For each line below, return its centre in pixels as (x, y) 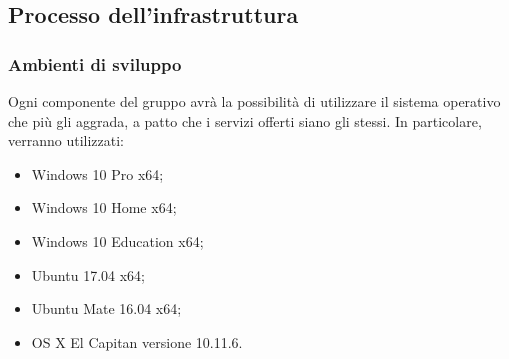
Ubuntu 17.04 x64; (88, 274)
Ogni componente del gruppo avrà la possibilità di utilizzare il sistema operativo (254, 101)
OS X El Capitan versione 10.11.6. (137, 341)
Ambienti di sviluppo (95, 63)
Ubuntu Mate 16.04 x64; (106, 308)
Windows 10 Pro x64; (97, 173)
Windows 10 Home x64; (104, 207)
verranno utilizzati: (66, 140)
